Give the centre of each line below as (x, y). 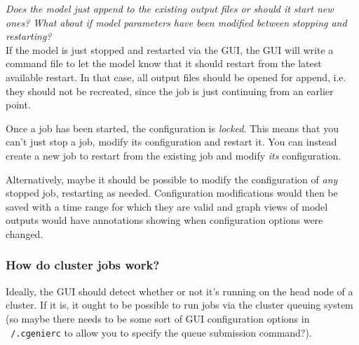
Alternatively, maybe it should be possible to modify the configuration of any (172, 179)
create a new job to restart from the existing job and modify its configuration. (174, 155)
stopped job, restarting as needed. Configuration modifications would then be (172, 193)
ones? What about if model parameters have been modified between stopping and (176, 22)
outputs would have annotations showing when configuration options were (164, 220)
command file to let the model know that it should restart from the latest (164, 63)
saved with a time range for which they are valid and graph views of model (167, 206)
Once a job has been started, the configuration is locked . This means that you (172, 128)
